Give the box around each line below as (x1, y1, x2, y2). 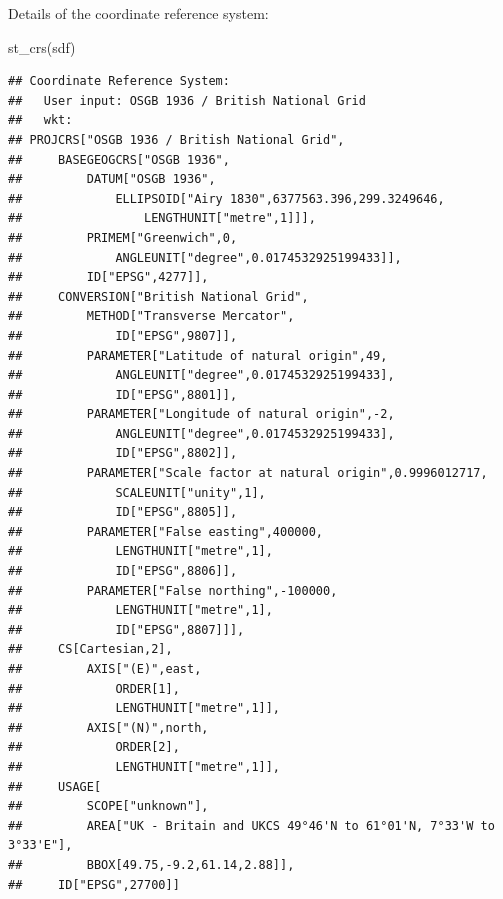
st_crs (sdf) (8, 36, 76, 57)
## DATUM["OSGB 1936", (8, 172, 216, 187)
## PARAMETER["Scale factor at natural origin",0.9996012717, (8, 466, 488, 481)
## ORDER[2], (8, 740, 180, 755)
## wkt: (8, 113, 73, 128)
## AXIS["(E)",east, (8, 662, 202, 676)
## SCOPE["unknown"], (8, 799, 209, 814)
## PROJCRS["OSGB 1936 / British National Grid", (8, 132, 345, 147)
